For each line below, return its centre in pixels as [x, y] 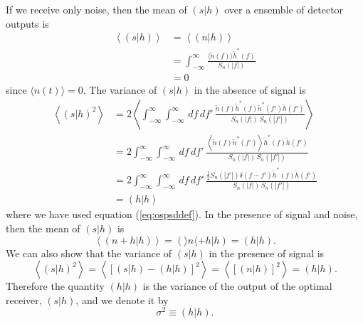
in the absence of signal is [250, 90]
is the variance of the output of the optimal [237, 286]
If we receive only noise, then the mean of [96, 9]
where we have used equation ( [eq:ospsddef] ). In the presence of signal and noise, [182, 214]
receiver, [24, 299]
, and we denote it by [122, 299]
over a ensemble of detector [284, 9]
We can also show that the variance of [89, 253]
